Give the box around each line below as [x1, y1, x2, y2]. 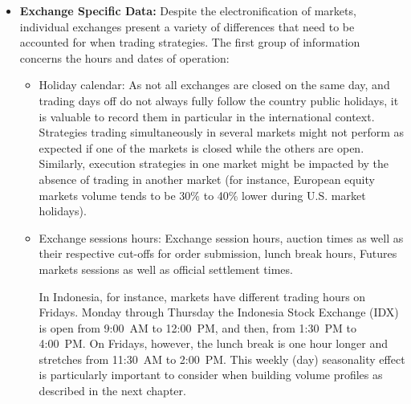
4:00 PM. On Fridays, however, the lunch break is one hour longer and [39, 335, 388, 352]
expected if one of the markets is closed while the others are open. [39, 139, 364, 156]
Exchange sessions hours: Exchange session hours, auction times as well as [39, 229, 404, 246]
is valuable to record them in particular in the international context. [39, 108, 375, 124]
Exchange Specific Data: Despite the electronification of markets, [19, 2, 356, 18]
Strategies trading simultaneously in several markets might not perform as [39, 124, 405, 141]
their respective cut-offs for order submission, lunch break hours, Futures [39, 245, 397, 262]
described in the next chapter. [39, 382, 186, 399]
